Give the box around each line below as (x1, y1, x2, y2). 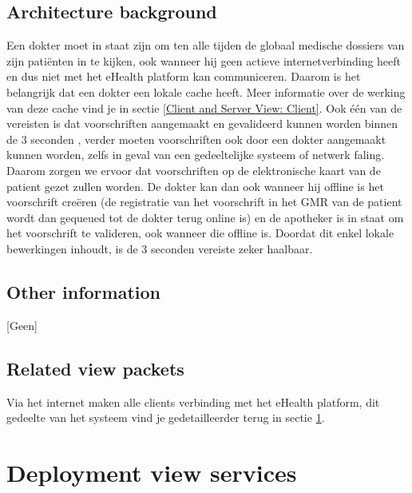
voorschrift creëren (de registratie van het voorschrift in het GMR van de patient (6, 193, 402, 210)
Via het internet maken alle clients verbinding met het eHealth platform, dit (6, 393, 380, 410)
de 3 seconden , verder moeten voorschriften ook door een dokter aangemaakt (6, 130, 386, 147)
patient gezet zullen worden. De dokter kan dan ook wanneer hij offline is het (6, 177, 384, 194)
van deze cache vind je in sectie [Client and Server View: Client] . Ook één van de (6, 99, 402, 116)
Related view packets (6, 356, 184, 380)
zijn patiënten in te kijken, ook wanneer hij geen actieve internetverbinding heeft (6, 52, 402, 69)
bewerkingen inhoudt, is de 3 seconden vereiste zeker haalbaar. (6, 240, 313, 256)
